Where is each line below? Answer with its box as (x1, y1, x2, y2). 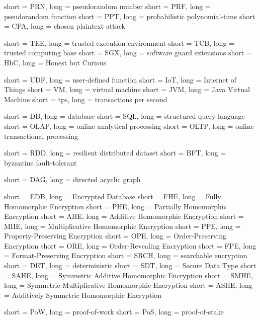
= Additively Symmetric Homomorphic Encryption (4, 289, 162, 300)
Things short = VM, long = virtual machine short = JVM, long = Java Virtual (4, 84, 250, 95)
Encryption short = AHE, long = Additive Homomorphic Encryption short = (4, 211, 244, 221)
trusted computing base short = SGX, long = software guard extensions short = (4, 47, 252, 58)
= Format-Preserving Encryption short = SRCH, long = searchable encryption (4, 250, 247, 261)
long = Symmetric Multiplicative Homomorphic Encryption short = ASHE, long (4, 280, 252, 290)
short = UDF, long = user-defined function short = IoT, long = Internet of (4, 74, 237, 85)
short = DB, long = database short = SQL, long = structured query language (4, 111, 245, 121)
